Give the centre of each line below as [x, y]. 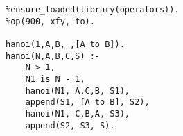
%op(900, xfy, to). [50, 21]
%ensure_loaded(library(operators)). [93, 10]
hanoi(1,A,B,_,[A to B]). [65, 44]
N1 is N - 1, [55, 79]
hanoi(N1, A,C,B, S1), [77, 91]
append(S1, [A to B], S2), [87, 102]
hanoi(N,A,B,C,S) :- [53, 56]
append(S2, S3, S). [70, 125]
